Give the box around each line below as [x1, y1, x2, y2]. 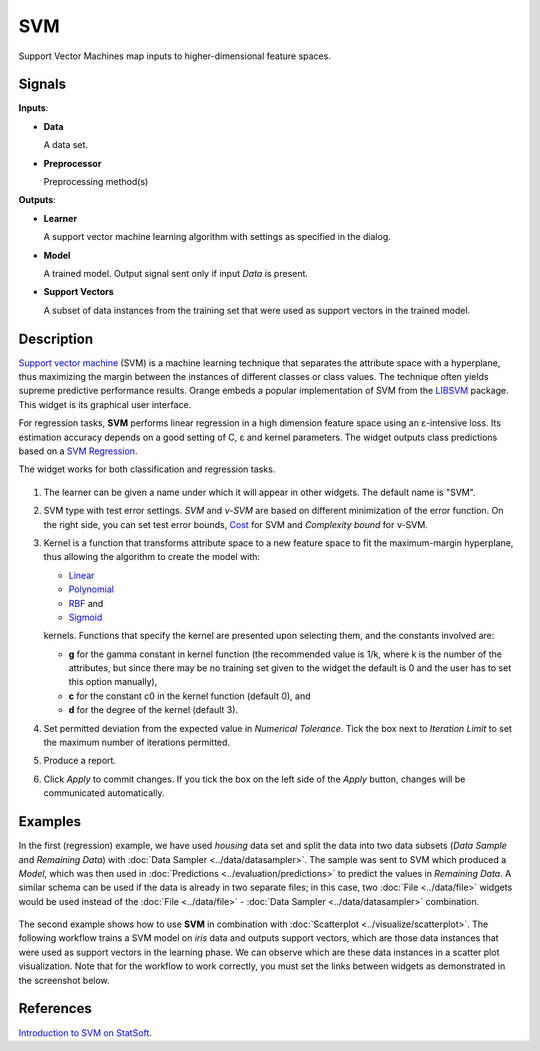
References [18, 1000, 92, 1017]
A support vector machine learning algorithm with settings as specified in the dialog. [43, 231, 392, 243]
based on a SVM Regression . [18, 445, 138, 457]
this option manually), [68, 676, 158, 688]
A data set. [43, 139, 89, 151]
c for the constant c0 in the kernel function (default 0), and [68, 690, 311, 702]
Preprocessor [43, 157, 102, 169]
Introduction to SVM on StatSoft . [18, 1026, 152, 1039]
